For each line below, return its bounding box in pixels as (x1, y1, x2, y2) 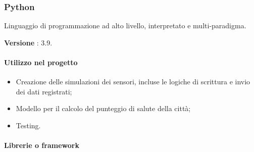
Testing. (16, 120, 41, 130)
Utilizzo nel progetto (4, 57, 78, 67)
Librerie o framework (4, 140, 79, 150)
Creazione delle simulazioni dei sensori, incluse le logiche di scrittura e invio (16, 76, 250, 87)
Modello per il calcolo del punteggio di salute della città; (16, 103, 191, 114)
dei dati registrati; (16, 86, 72, 96)
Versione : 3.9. (4, 37, 53, 47)
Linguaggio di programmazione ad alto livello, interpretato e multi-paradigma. (4, 20, 246, 31)
